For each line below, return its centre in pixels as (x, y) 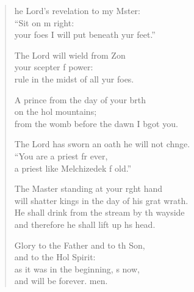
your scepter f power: (54, 67)
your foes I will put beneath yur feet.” (85, 35)
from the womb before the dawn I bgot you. (96, 123)
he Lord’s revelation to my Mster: (77, 10)
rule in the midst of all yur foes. (74, 78)
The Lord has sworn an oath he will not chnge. (102, 144)
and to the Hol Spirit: (55, 257)
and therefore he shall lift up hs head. (85, 224)
